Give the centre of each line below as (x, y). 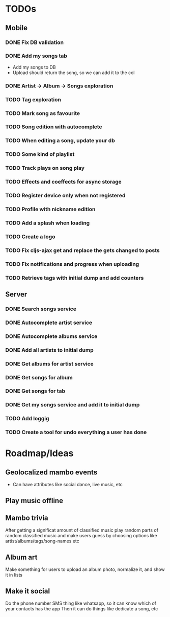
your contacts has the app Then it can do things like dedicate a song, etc (82, 609)
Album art (21, 557)
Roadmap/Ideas (39, 453)
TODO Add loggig (27, 419)
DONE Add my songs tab (36, 56)
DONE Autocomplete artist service (49, 323)
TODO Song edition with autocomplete (54, 127)
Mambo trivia (27, 518)
